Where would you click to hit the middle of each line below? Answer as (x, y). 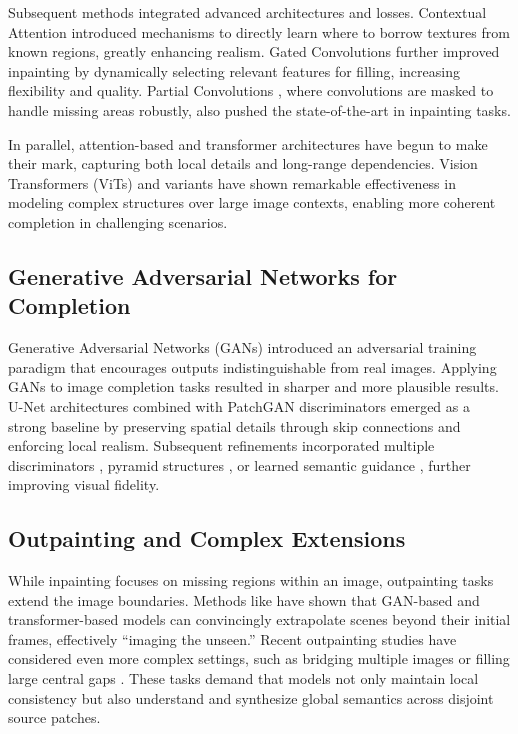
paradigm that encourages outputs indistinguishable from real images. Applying (252, 366)
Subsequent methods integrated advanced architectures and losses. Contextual (247, 12)
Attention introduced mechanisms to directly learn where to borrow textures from (259, 31)
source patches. (54, 717)
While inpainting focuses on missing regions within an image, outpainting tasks (251, 580)
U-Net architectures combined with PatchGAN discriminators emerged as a (239, 405)
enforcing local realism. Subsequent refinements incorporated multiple (221, 445)
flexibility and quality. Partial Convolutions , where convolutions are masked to (251, 90)
